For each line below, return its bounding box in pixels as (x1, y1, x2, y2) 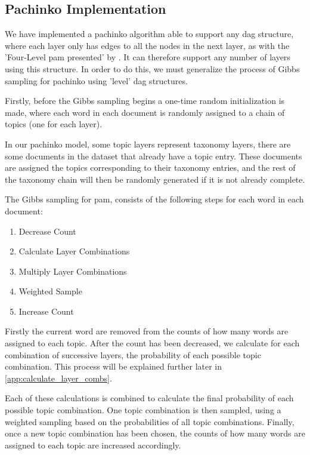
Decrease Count (18, 225, 76, 237)
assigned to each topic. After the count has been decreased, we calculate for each (5, 337, 300, 349)
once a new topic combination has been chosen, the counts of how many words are (5, 427, 305, 439)
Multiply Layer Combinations (18, 265, 127, 277)
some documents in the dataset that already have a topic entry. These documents (5, 149, 302, 162)
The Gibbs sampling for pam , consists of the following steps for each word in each (5, 193, 304, 205)
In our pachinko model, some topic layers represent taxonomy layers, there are (5, 137, 291, 150)
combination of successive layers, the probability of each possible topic (5, 348, 261, 361)
